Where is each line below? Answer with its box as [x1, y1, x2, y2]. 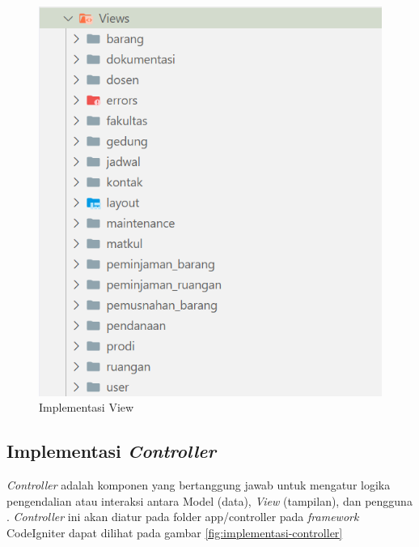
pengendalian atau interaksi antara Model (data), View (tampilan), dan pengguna [6, 492, 413, 509]
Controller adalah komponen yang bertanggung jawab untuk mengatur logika [6, 476, 391, 494]
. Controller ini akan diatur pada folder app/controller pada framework [6, 508, 359, 525]
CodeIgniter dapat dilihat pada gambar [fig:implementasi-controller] [6, 523, 343, 541]
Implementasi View [39, 399, 134, 416]
